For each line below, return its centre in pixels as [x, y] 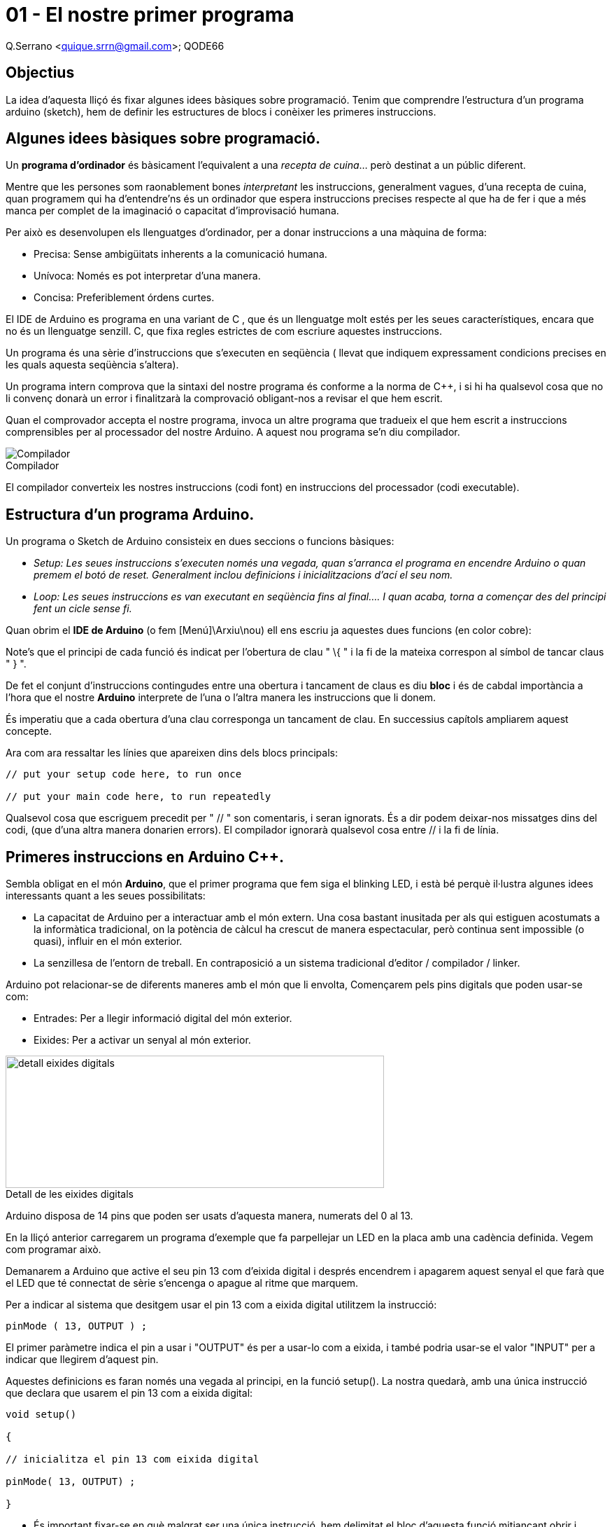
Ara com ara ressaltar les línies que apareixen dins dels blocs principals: [172, 753]
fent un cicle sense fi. [83, 609]
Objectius [40, 73]
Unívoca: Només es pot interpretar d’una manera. [147, 276]
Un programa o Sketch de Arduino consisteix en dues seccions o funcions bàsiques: [200, 541]
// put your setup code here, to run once [124, 774]
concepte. [29, 731]
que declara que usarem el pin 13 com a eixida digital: [129, 1393]
